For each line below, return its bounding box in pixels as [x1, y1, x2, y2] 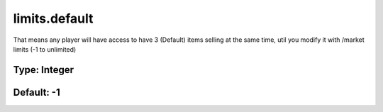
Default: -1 [13, 86, 60, 99]
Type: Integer [13, 64, 74, 76]
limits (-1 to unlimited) [13, 45, 77, 53]
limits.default [13, 11, 94, 26]
